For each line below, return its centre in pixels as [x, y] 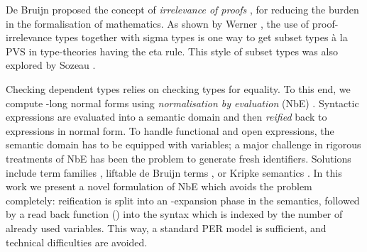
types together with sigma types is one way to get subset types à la [201, 37]
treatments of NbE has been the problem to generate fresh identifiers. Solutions [179, 158]
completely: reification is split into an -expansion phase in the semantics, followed [183, 200]
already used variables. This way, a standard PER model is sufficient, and [166, 228]
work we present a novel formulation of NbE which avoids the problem [159, 186]
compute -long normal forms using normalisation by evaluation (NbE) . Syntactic [182, 103]
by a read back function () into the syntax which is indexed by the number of [174, 214]
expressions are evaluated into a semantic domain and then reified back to [166, 117]
